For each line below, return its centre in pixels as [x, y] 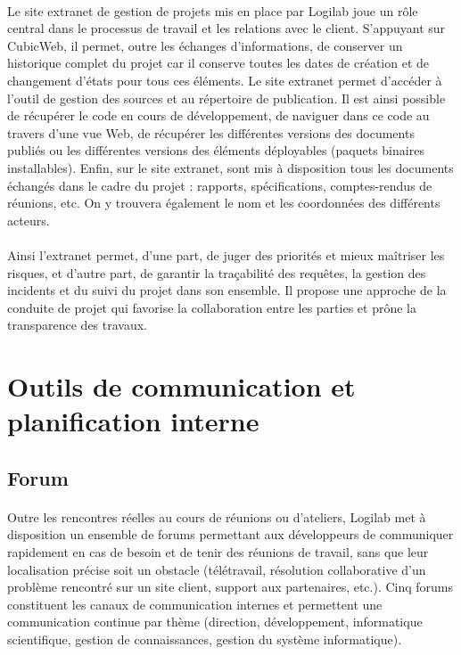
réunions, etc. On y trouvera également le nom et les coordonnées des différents [224, 203]
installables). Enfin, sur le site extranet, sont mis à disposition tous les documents [230, 167]
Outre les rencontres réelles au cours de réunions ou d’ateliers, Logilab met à [217, 516]
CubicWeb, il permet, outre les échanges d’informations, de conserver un [205, 45]
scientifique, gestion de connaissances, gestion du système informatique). [205, 639]
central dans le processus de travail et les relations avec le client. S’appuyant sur [226, 28]
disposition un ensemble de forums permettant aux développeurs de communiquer [230, 534]
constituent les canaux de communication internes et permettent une [195, 604]
